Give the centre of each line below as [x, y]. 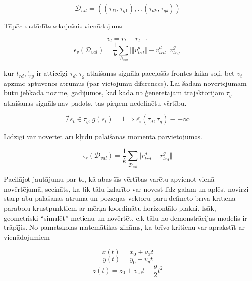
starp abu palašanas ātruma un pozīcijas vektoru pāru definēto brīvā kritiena [120, 198]
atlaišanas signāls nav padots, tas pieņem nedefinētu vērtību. [95, 102]
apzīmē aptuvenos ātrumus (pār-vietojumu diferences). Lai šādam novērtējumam [125, 83]
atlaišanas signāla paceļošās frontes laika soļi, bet [161, 73]
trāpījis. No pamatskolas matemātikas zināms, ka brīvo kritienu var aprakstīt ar [124, 227]
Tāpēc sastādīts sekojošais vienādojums [63, 26]
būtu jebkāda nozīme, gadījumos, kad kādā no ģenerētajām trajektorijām [114, 93]
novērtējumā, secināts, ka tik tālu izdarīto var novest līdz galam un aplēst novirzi [126, 188]
